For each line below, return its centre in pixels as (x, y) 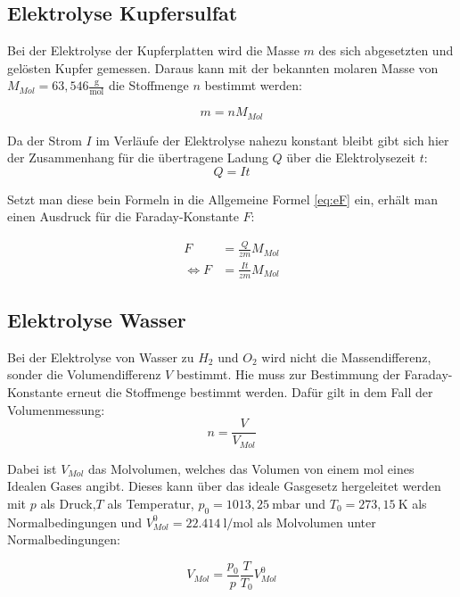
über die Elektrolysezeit (351, 158)
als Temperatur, (151, 503)
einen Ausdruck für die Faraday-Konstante (123, 216)
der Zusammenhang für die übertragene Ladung (138, 158)
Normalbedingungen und (74, 522)
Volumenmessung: (56, 409)
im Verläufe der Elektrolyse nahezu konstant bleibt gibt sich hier (272, 140)
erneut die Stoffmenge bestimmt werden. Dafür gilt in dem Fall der (250, 391)
